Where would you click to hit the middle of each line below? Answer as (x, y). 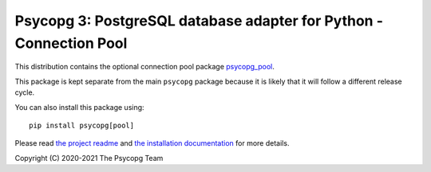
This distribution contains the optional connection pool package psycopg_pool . (145, 67)
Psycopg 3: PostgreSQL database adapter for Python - (199, 21)
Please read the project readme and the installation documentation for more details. (152, 143)
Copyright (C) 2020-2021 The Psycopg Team (89, 158)
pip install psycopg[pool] (82, 125)
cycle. (25, 92)
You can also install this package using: (79, 107)
